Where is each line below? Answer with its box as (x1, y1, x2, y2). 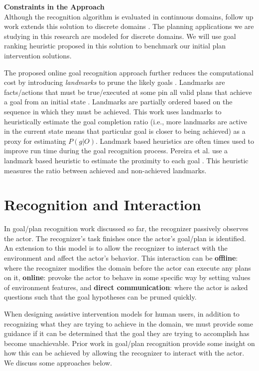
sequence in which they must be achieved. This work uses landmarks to (4, 106, 222, 116)
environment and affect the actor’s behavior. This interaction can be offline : (4, 253, 238, 263)
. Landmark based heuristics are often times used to (96, 135, 255, 146)
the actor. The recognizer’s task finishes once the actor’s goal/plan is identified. (4, 233, 246, 243)
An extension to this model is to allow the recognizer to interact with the (4, 243, 228, 253)
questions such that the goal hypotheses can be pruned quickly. (4, 292, 197, 302)
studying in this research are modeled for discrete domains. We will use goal (4, 30, 236, 41)
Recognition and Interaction (4, 194, 201, 215)
